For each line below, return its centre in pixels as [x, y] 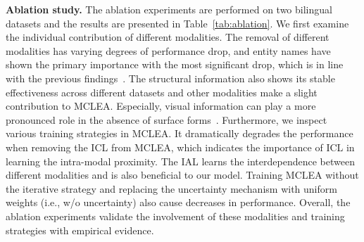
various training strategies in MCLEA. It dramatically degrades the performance [180, 133]
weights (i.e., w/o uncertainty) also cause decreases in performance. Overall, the [178, 202]
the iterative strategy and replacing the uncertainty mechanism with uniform [171, 188]
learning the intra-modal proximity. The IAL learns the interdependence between [180, 161]
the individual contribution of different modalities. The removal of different [168, 37]
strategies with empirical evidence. [80, 230]
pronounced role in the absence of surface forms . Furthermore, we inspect [167, 119]
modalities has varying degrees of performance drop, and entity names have [168, 50]
